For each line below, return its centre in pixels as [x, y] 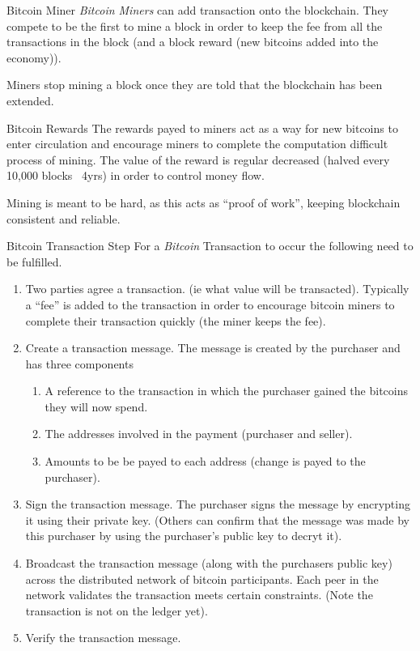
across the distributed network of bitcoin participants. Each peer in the [202, 579]
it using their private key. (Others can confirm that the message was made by [217, 519]
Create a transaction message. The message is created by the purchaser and [213, 348]
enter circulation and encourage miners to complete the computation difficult [197, 144]
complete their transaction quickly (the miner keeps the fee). [176, 320]
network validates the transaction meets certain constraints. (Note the [199, 595]
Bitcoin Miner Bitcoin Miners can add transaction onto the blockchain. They [197, 10]
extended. [30, 100]
